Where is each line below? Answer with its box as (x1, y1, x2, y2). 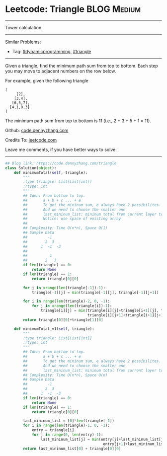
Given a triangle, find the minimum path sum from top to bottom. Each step (5, 63, 158, 69)
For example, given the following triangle (5, 77, 88, 83)
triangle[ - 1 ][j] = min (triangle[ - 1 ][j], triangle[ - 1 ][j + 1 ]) (31, 290, 159, 295)
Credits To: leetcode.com (5, 137, 57, 143)
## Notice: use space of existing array (23, 216, 121, 222)
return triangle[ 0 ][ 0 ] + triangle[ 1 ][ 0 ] (23, 317, 103, 322)
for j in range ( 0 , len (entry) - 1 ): (31, 432, 103, 438)
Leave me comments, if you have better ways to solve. (5, 147, 117, 152)
